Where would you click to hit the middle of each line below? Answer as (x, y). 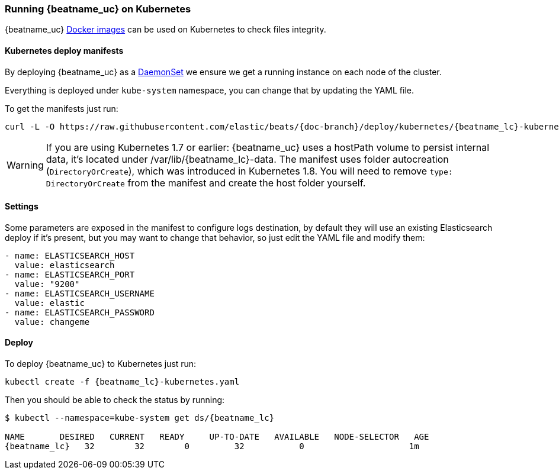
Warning (25, 165)
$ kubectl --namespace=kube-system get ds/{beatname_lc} (140, 418)
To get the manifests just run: (62, 108)
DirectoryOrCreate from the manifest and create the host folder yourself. (206, 183)
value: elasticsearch (65, 265)
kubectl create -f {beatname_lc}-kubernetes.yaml (122, 382)
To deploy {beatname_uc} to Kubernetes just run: (101, 364)
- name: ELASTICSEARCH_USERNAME (80, 293)
